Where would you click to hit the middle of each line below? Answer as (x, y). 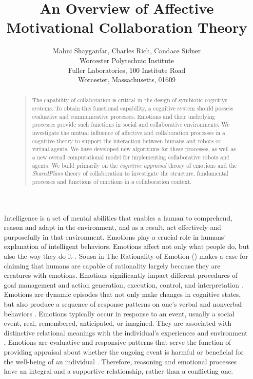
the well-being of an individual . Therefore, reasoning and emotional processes (120, 361)
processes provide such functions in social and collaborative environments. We (131, 124)
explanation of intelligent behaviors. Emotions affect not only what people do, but (126, 246)
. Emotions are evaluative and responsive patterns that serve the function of (117, 342)
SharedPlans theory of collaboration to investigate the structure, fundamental (130, 173)
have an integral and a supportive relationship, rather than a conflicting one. (118, 371)
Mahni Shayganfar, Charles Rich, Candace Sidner (127, 51)
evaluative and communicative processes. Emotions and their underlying (123, 116)
